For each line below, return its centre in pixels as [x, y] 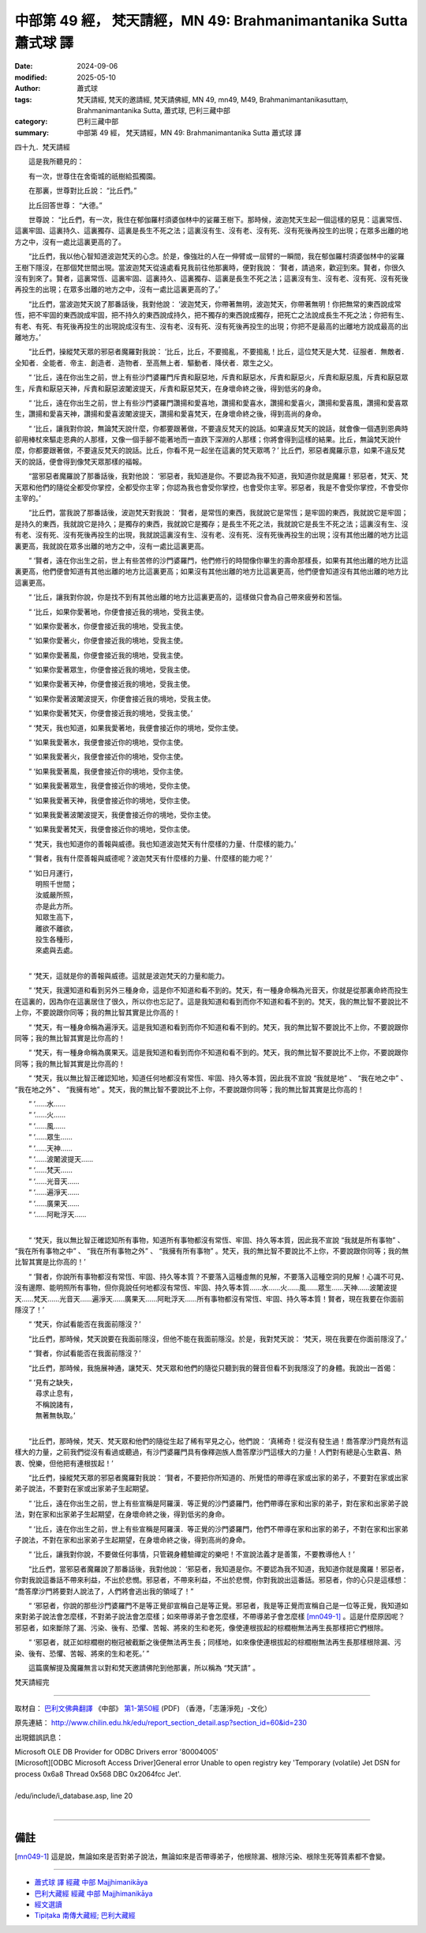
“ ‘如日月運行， [52, 872]
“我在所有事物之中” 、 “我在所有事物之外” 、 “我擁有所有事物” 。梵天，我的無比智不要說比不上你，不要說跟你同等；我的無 [212, 1251]
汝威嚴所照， [56, 895]
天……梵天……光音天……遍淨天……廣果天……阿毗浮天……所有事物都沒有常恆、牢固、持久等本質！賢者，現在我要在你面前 [209, 1298]
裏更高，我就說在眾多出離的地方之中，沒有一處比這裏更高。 [111, 546]
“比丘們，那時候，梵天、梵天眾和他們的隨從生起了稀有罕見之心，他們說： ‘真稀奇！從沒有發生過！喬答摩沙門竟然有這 [218, 1441]
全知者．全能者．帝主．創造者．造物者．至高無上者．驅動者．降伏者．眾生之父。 [146, 363]
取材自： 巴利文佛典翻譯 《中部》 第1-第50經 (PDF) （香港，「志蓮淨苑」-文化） [143, 1708]
